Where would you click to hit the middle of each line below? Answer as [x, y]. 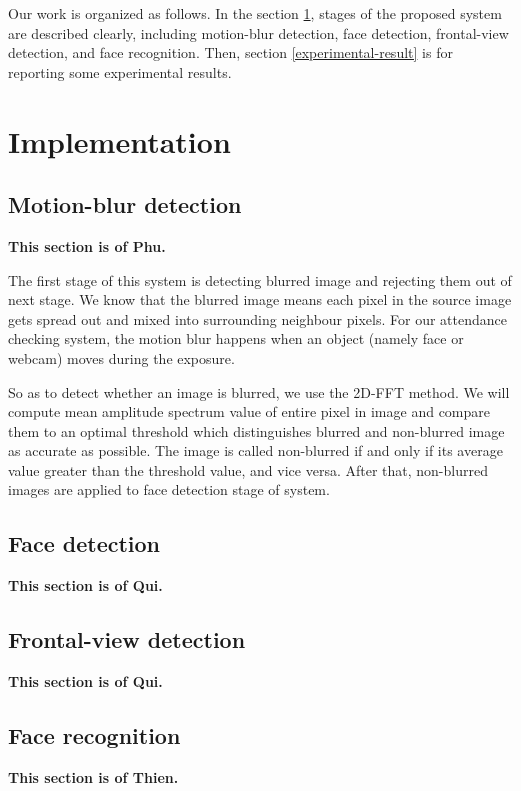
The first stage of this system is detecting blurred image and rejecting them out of [260, 279]
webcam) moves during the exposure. [121, 357]
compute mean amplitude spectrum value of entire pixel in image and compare [249, 411]
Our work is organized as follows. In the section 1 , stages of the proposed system [255, 13]
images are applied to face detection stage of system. [169, 489]
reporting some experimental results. [120, 71]
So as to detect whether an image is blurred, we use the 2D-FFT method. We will [259, 391]
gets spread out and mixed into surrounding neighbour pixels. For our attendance [257, 318]
